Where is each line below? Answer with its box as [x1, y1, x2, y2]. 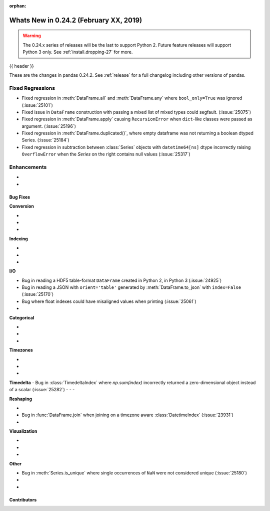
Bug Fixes [9, 194, 30, 200]
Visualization [9, 428, 37, 434]
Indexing [9, 236, 28, 242]
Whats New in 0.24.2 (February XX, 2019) [9, 16, 142, 25]
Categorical [9, 314, 34, 320]
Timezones [9, 347, 33, 353]
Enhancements [9, 163, 47, 171]
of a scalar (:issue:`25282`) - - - [9, 387, 75, 393]
